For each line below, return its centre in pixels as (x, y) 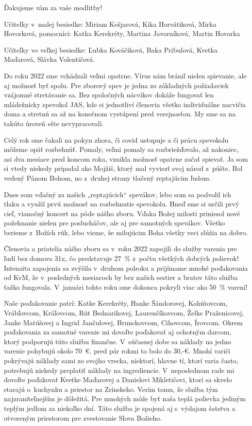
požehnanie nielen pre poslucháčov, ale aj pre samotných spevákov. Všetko (115, 223)
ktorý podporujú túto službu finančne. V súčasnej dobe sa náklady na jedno (118, 341)
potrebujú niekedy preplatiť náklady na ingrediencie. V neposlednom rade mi (119, 370)
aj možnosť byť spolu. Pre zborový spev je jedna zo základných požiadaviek (116, 85)
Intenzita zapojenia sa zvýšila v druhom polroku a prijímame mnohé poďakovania (126, 268)
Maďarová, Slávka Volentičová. (50, 59)
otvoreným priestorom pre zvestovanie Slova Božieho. (83, 417)
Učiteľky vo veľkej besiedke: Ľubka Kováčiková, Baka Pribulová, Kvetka (111, 49)
